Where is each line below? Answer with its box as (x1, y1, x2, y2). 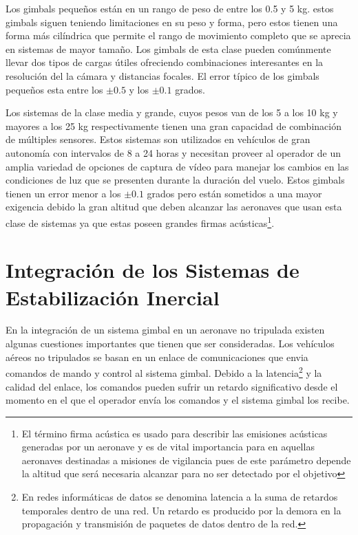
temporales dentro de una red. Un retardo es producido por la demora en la (21, 503, 341, 517)
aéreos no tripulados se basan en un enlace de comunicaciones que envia (6, 349, 308, 364)
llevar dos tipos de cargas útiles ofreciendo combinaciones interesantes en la (6, 55, 324, 69)
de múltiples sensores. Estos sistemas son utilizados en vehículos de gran (6, 132, 310, 146)
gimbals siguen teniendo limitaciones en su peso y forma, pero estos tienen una (6, 14, 338, 29)
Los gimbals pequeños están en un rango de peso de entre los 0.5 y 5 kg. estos (6, 1, 334, 15)
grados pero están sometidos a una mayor (147, 186, 322, 200)
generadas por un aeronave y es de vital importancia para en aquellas (21, 439, 315, 454)
